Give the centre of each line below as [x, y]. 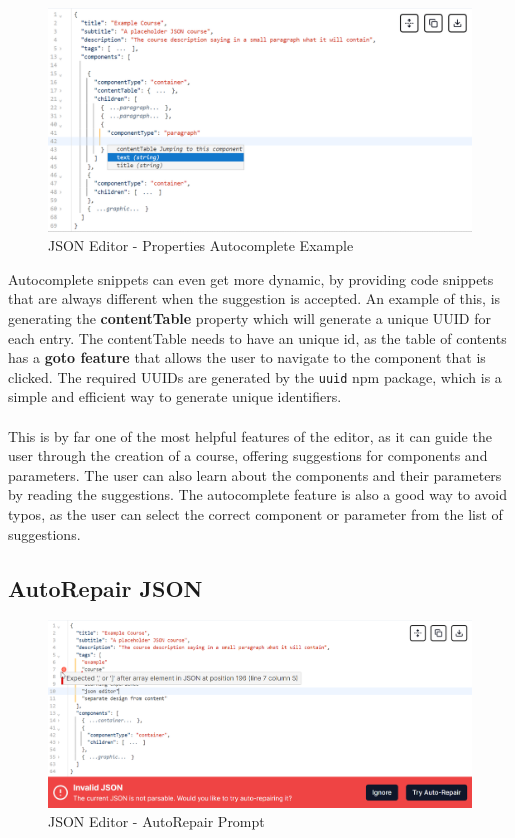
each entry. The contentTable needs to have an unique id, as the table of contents [257, 337]
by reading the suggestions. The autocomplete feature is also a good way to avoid [257, 494]
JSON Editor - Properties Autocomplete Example [201, 245]
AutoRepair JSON [105, 587]
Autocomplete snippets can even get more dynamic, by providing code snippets [251, 278]
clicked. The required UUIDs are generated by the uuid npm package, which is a [255, 376]
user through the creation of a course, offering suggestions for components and [248, 455]
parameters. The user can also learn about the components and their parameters [255, 474]
